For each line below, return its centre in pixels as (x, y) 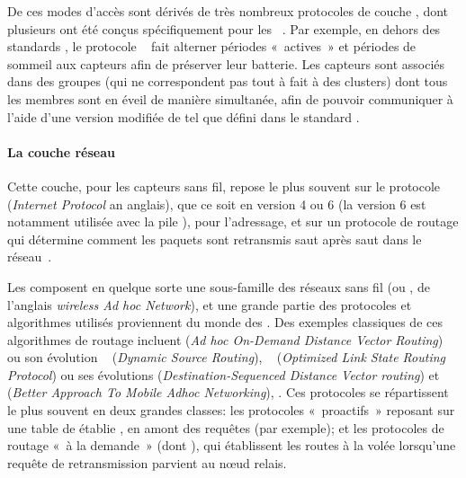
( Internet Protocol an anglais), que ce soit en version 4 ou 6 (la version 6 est (217, 204)
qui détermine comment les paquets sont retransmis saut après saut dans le (215, 239)
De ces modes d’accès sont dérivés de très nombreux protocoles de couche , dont (228, 11)
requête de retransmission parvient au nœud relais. (147, 462)
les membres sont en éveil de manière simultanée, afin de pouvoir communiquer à (230, 98)
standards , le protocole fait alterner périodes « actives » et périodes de (212, 46)
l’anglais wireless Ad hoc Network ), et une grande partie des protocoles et (210, 304)
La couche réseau (61, 151)
